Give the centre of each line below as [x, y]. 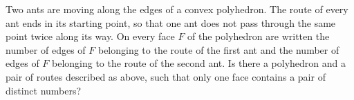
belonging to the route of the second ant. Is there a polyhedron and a [199, 63]
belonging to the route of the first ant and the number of [218, 49]
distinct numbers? [44, 90]
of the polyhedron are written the [259, 36]
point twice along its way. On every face [90, 36]
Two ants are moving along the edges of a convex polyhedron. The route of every [177, 9]
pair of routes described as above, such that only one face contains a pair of [166, 76]
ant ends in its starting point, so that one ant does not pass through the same [171, 22]
